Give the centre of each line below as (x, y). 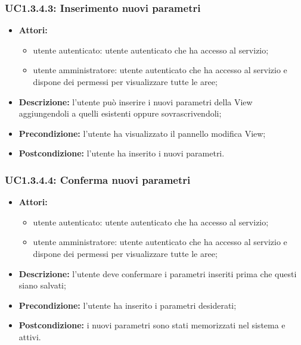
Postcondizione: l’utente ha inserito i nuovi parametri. (122, 153)
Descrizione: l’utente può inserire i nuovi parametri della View (136, 101)
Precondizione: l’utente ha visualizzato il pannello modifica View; (142, 133)
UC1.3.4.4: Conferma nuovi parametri (98, 179)
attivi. (30, 336)
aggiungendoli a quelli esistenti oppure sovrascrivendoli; (120, 113)
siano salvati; (42, 285)
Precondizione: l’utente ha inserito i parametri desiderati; (128, 305)
